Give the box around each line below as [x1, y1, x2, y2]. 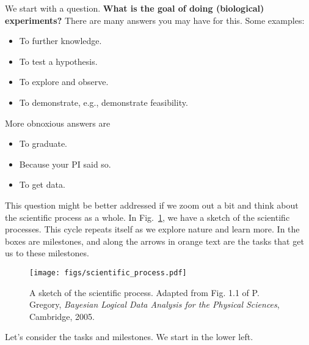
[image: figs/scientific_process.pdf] [29, 268, 187, 277]
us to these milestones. [5, 247, 89, 259]
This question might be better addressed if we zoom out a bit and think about [5, 198, 299, 211]
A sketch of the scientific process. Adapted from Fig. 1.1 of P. [29, 286, 260, 299]
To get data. [19, 178, 65, 191]
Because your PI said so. [19, 157, 111, 170]
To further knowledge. [19, 34, 102, 47]
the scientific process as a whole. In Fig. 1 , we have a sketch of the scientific [5, 210, 290, 223]
